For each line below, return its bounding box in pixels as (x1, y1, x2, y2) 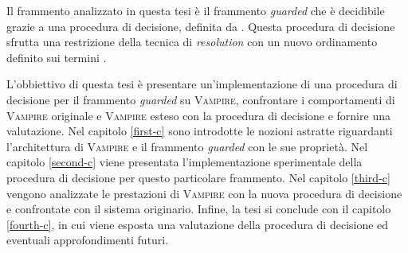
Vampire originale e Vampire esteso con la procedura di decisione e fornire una (6, 107, 390, 123)
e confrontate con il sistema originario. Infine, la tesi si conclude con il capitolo (6, 200, 391, 217)
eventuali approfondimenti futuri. (6, 232, 169, 248)
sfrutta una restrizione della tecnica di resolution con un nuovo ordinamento (6, 33, 378, 50)
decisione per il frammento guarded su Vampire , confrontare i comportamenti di (6, 91, 395, 107)
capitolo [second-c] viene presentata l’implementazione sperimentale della (6, 154, 363, 170)
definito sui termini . (6, 49, 107, 65)
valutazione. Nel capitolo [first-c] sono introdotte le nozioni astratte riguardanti (6, 123, 393, 139)
